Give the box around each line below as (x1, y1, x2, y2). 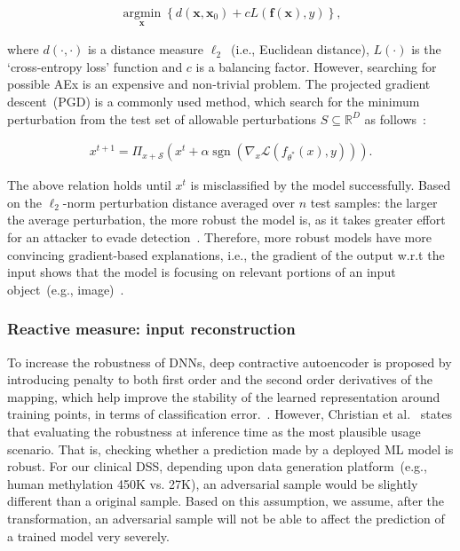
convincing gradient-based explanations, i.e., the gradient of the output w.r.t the (7, 245, 445, 264)
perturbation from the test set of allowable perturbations (7, 109, 317, 128)
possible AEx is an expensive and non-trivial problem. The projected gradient (7, 75, 431, 93)
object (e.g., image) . (7, 279, 124, 298)
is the (411, 40, 441, 59)
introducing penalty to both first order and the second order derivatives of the (7, 370, 432, 389)
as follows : (364, 109, 426, 128)
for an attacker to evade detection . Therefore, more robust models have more (7, 228, 432, 247)
